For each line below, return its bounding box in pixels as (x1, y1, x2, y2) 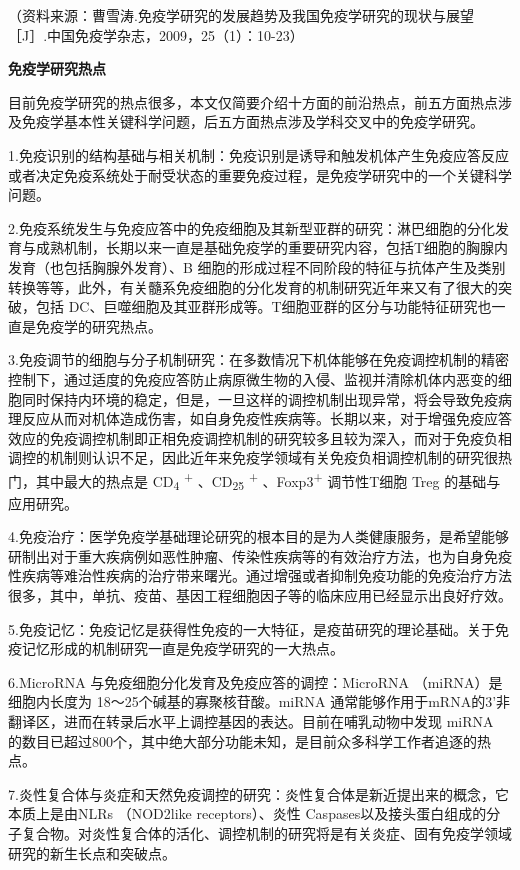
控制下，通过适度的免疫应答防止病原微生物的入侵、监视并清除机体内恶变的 (8, 368, 498, 389)
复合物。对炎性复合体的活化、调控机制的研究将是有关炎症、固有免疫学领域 (21, 822, 512, 843)
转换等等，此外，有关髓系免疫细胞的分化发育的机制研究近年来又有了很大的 (8, 276, 498, 297)
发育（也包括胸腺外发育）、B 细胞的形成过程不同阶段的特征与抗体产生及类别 (8, 256, 506, 277)
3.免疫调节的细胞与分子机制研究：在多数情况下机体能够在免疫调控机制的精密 (8, 349, 509, 370)
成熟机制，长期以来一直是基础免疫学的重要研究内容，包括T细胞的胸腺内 (35, 237, 509, 258)
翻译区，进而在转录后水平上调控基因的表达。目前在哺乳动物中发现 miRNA (8, 711, 494, 731)
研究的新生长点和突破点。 (8, 842, 176, 863)
